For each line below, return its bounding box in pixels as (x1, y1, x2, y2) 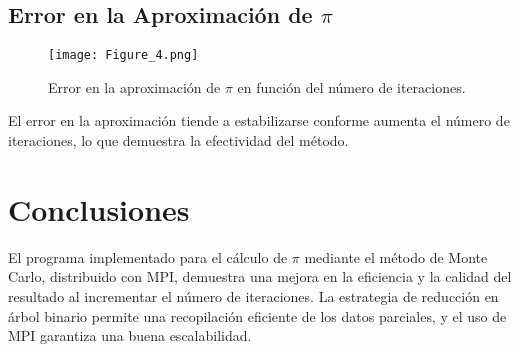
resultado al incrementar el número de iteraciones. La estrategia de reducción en (8, 285, 499, 306)
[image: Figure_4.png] (48, 48, 199, 63)
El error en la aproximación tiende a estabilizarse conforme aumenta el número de (8, 110, 510, 131)
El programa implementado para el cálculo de (8, 246, 288, 267)
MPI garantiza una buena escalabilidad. (8, 325, 252, 346)
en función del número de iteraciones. (237, 76, 466, 97)
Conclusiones (8, 188, 190, 229)
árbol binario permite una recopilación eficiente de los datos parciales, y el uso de (8, 305, 507, 326)
